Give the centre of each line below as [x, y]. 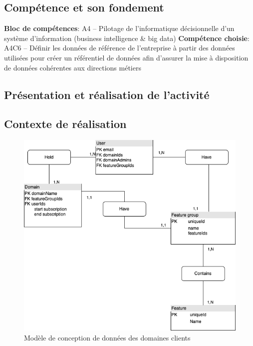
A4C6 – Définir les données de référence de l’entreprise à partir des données [120, 48]
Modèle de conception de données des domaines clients [107, 337]
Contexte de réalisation [65, 124]
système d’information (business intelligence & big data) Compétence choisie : [127, 38]
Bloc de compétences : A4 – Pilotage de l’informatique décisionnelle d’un [119, 28]
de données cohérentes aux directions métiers [73, 67]
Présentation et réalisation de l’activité [107, 94]
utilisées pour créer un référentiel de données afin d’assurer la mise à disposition [126, 57]
